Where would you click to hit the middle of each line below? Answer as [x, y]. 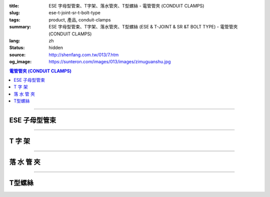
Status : [17, 48]
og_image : [20, 62]
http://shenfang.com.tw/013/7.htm [84, 54]
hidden [56, 48]
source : [17, 54]
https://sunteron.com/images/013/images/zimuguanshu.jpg [110, 62]
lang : [15, 40]
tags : [15, 19]
